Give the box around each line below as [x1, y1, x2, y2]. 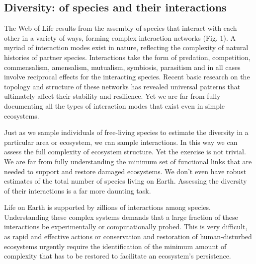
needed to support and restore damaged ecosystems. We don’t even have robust [4, 166, 247, 176]
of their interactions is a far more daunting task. [4, 185, 151, 196]
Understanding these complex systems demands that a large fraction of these [4, 211, 238, 222]
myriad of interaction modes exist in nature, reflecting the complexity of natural [4, 42, 249, 53]
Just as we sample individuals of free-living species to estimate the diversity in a [4, 127, 249, 137]
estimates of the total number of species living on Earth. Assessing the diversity [4, 176, 247, 186]
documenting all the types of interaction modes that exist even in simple [4, 100, 225, 111]
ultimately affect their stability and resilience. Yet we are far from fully [4, 91, 221, 101]
